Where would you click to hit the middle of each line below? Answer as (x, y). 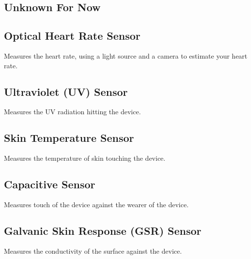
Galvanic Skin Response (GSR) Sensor (103, 230)
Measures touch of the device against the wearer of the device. (96, 204)
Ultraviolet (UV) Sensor (66, 91)
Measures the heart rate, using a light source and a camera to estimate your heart (126, 55)
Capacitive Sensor (50, 184)
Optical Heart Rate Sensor (72, 36)
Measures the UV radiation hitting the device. (72, 112)
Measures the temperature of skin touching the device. (85, 158)
